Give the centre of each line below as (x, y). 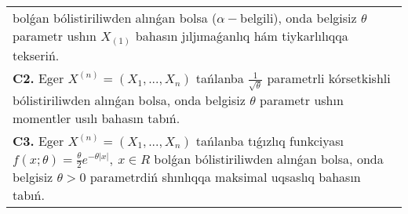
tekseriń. (36, 56)
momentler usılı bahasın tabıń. (97, 118)
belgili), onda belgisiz (299, 18)
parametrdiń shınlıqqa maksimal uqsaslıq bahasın (225, 177)
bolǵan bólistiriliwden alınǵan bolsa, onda (269, 158)
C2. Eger (38, 78)
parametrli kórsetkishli (329, 78)
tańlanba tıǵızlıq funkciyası (270, 140)
